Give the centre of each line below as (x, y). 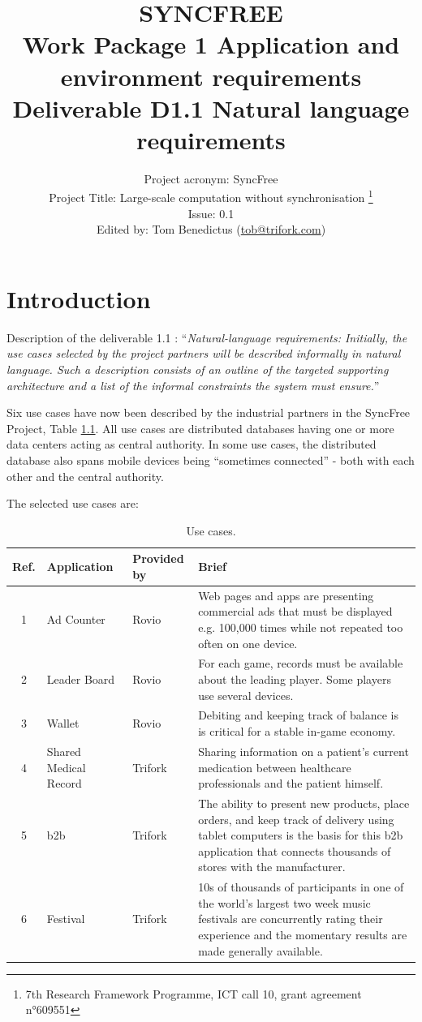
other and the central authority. (85, 476)
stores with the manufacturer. (272, 867)
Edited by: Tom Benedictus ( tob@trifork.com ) (211, 229)
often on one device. (248, 643)
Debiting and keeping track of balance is (299, 715)
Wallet (63, 723)
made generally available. (261, 950)
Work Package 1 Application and (211, 44)
